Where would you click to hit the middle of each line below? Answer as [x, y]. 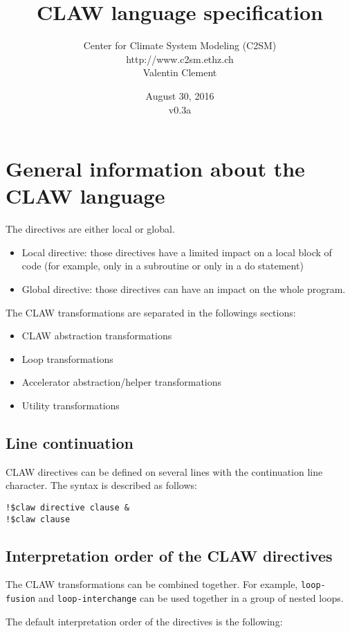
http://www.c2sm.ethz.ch [180, 59]
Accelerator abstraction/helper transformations [122, 382]
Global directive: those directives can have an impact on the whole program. [184, 289]
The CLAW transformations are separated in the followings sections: [151, 312]
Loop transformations [67, 358]
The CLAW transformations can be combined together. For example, [152, 584]
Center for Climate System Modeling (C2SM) [180, 45]
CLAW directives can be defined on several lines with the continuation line [164, 471]
